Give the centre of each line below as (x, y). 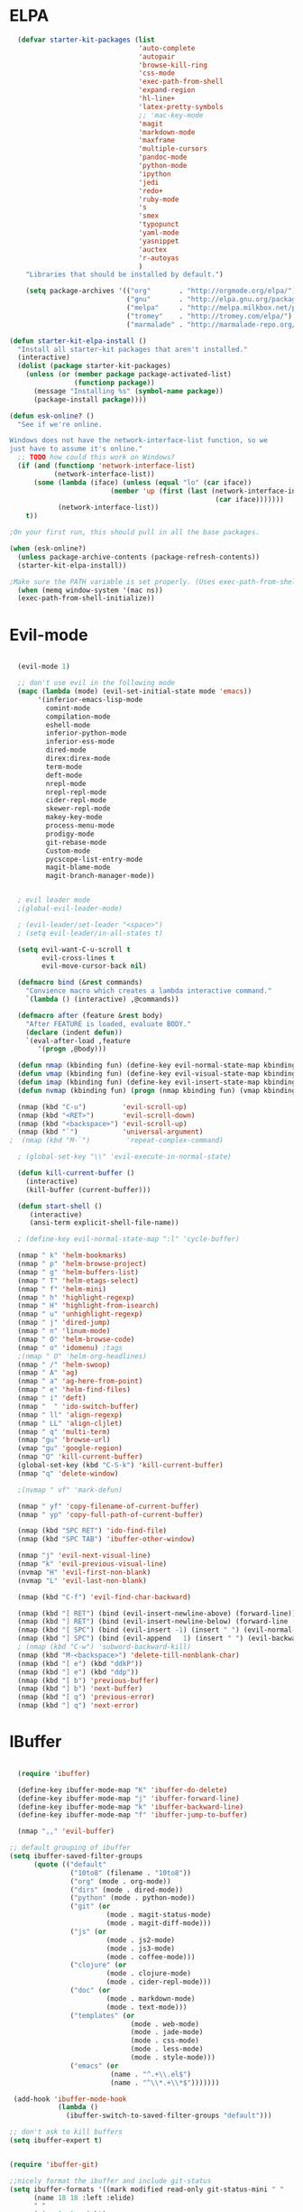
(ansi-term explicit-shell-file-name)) (104, 1223)
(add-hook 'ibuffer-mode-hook (70, 2099)
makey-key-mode (74, 818)
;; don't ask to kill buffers (66, 2132)
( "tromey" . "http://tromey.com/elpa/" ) (209, 316)
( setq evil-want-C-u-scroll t (74, 949)
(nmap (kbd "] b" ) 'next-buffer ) (80, 1689)
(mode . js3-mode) (141, 1948)
